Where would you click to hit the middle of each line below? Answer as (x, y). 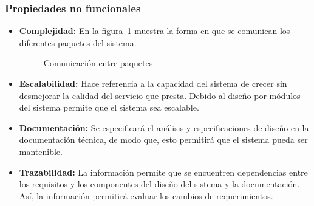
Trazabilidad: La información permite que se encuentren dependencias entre (163, 172)
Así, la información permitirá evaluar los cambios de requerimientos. (146, 195)
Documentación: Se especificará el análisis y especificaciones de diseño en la (164, 127)
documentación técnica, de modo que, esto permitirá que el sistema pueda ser (163, 139)
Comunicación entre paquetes (98, 63)
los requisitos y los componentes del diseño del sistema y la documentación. (159, 184)
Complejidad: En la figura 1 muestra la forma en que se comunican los (155, 31)
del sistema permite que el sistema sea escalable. (109, 107)
